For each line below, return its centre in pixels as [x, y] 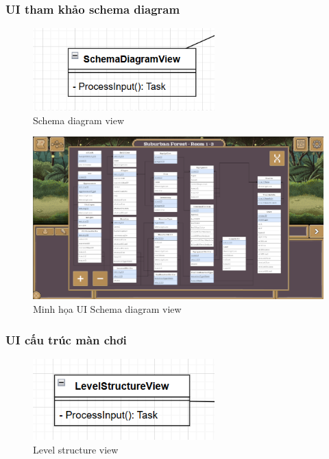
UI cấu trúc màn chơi [66, 339]
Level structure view [76, 449]
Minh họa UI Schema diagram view [107, 309]
